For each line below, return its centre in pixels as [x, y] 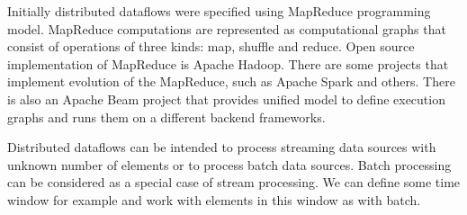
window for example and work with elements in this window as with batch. [214, 199]
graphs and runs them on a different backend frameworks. [166, 116]
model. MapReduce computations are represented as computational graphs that [227, 28]
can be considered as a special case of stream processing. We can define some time [234, 182]
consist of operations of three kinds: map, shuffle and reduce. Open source [211, 46]
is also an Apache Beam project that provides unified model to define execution [226, 99]
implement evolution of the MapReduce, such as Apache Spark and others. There [231, 81]
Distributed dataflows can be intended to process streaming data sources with [222, 147]
